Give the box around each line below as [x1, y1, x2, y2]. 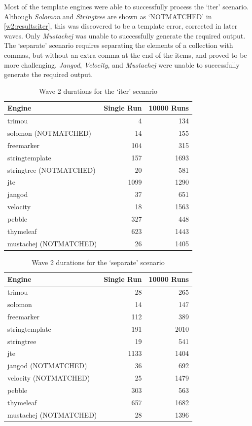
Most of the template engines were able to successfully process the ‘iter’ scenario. [4, 1, 249, 11]
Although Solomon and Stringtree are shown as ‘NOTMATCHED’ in [4, 11, 212, 21]
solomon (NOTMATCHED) [7, 128, 92, 138]
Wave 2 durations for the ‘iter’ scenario [39, 85, 157, 96]
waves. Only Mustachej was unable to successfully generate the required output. [4, 30, 246, 40]
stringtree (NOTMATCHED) [7, 164, 96, 175]
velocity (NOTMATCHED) [7, 373, 90, 383]
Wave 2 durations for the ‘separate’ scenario [32, 257, 165, 267]
